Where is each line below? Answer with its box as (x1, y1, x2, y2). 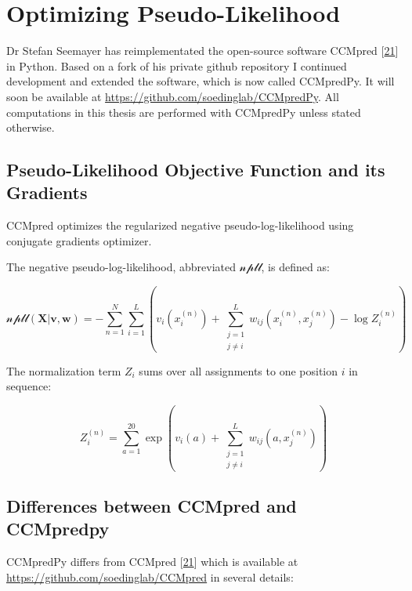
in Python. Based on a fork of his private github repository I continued (6, 57, 347, 74)
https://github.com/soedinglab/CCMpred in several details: (6, 568, 294, 585)
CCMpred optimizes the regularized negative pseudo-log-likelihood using (6, 217, 354, 234)
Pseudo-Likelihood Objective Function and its (6, 158, 385, 182)
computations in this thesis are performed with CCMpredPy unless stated (6, 103, 361, 120)
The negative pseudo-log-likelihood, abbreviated (6, 259, 236, 275)
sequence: (6, 378, 52, 394)
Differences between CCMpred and (6, 493, 297, 517)
